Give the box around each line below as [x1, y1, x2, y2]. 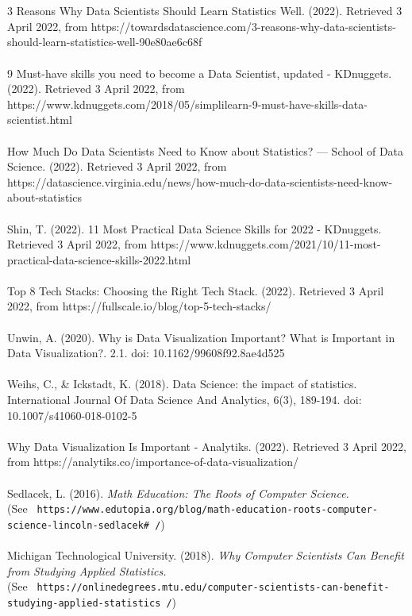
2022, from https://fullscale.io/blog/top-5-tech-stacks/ [7, 298, 271, 314]
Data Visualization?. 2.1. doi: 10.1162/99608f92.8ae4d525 [7, 345, 285, 361]
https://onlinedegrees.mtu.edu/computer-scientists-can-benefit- [37, 582, 390, 594]
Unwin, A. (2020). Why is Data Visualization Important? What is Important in [7, 329, 395, 345]
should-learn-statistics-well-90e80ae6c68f [7, 33, 202, 50]
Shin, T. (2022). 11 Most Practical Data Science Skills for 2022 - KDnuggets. [7, 220, 382, 237]
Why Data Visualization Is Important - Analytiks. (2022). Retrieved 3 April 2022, [7, 437, 406, 454]
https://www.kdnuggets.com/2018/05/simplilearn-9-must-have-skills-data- [7, 95, 368, 112]
